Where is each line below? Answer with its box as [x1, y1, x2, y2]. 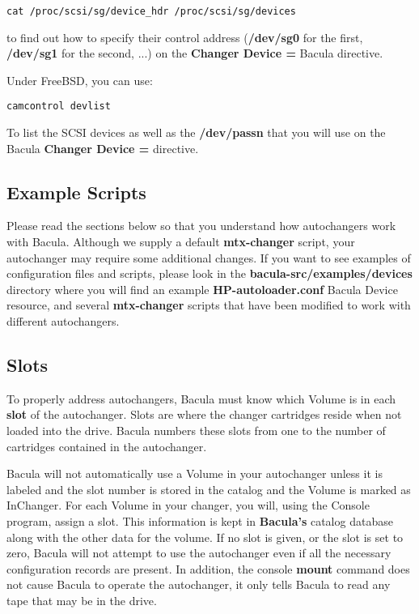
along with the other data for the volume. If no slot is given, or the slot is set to [6, 528, 404, 545]
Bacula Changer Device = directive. [6, 139, 199, 156]
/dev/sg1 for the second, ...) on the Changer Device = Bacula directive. [6, 45, 383, 62]
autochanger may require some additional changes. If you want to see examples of [6, 249, 411, 266]
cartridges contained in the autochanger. [6, 437, 207, 454]
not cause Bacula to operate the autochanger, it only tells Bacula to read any [6, 576, 391, 593]
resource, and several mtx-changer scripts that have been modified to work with [6, 296, 411, 313]
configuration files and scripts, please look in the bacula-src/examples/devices [6, 265, 413, 282]
